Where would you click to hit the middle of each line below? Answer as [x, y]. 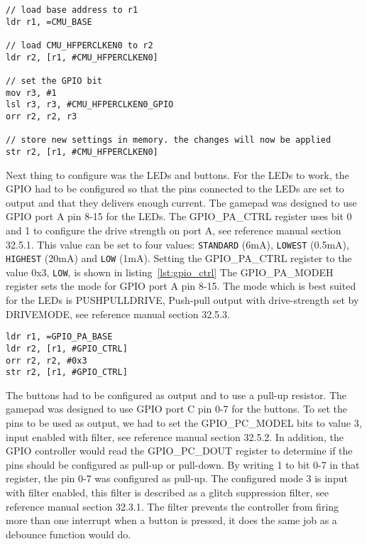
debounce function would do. [69, 534]
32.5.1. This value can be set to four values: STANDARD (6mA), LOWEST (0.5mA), [177, 244]
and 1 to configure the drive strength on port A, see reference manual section [174, 230]
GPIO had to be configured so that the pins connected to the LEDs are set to [175, 189]
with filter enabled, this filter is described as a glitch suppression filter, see [168, 493]
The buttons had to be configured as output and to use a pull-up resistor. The [176, 395]
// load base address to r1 [72, 10]
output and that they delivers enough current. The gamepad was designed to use [181, 202]
